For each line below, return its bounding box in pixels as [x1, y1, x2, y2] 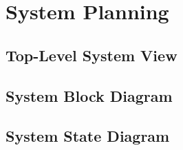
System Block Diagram [6, 85, 173, 106]
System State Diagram [6, 125, 170, 147]
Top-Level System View [6, 44, 177, 65]
